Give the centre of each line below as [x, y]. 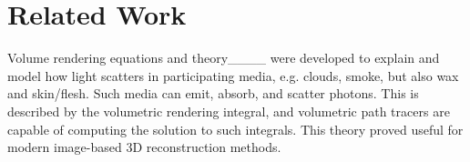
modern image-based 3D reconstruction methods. [144, 147]
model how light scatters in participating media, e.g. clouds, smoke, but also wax [233, 75]
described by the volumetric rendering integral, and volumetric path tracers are [229, 111]
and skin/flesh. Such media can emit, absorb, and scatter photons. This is [213, 93]
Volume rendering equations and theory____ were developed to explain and [224, 58]
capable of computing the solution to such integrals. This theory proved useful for [235, 129]
